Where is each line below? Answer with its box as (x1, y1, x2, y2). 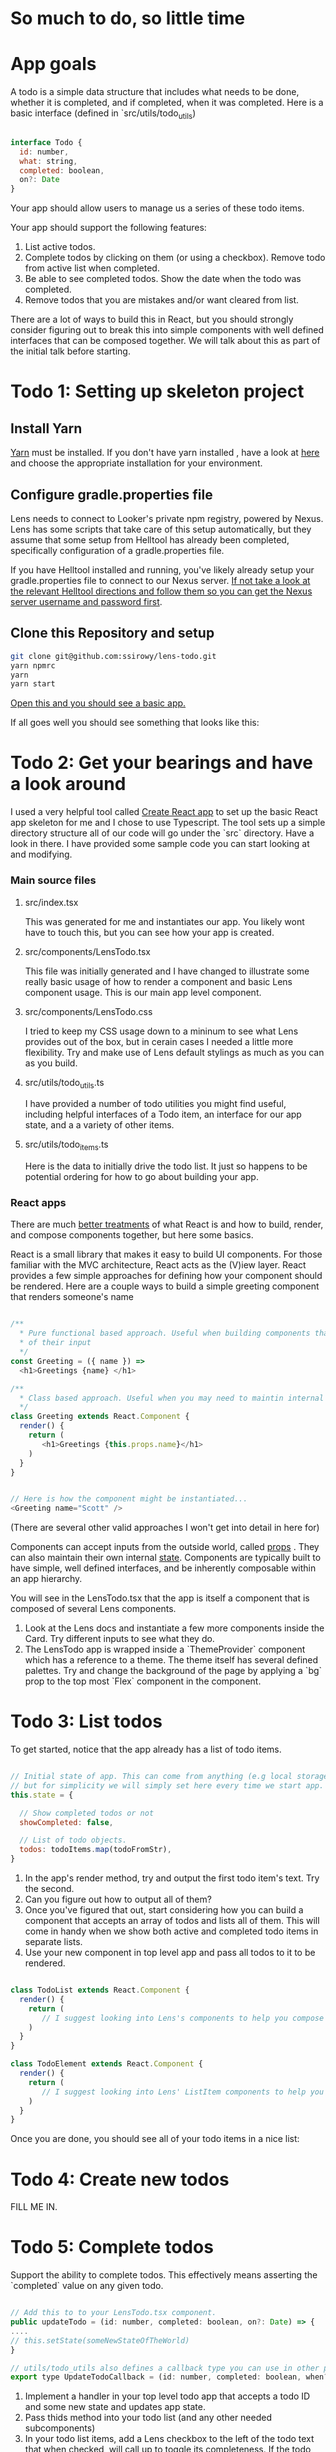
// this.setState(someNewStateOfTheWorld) (10, 2335, 190, 2346)
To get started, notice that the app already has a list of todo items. (10, 1743, 282, 1756)
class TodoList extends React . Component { (10, 1985, 190, 1996)
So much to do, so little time (10, 7, 246, 30)
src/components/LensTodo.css (24, 1005, 153, 1017)
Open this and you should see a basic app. (10, 697, 187, 709)
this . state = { (10, 1790, 74, 1800)
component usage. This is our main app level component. (24, 986, 262, 998)
